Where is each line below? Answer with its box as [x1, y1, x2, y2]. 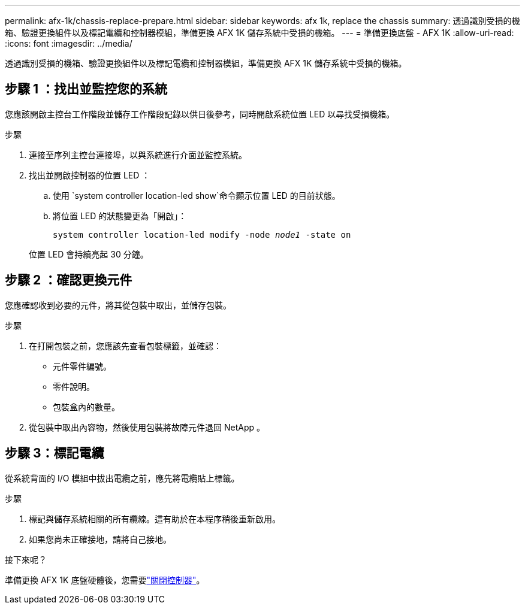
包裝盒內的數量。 [53, 401, 120, 412]
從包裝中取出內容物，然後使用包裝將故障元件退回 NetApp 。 [29, 422, 265, 432]
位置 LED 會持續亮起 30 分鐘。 [29, 249, 149, 259]
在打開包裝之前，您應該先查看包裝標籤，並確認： [29, 340, 222, 351]
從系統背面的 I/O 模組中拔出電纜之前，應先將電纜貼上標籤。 [5, 472, 240, 483]
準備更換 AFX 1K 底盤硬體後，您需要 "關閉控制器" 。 [5, 574, 205, 585]
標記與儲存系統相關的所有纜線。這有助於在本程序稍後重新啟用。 [29, 513, 280, 524]
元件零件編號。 [53, 360, 111, 371]
